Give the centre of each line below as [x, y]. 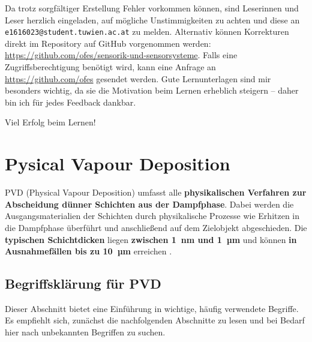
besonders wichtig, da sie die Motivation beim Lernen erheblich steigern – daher [152, 90]
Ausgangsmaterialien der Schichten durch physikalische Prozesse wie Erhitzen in [152, 216]
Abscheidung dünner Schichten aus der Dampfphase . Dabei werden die [149, 204]
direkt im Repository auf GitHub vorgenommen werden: [108, 43]
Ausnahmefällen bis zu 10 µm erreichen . [88, 251]
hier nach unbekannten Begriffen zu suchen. [85, 332]
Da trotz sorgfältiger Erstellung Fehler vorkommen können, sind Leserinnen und [152, 8]
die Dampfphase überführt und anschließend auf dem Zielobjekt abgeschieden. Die [156, 227]
